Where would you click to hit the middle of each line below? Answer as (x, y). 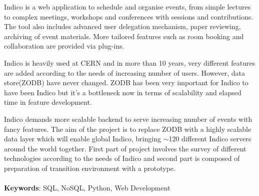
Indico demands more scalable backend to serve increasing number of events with (128, 119)
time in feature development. (48, 102)
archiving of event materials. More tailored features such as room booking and (124, 36)
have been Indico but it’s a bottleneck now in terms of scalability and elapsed (123, 92)
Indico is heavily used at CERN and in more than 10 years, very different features (130, 62)
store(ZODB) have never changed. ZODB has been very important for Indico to (126, 82)
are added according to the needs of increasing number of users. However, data (124, 72)
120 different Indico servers (210, 139)
